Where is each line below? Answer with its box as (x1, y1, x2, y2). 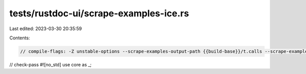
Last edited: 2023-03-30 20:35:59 (9, 26, 82, 32)
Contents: (9, 35, 30, 41)
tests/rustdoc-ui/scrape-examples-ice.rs (9, 8, 189, 19)
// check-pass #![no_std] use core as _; (9, 61, 92, 67)
